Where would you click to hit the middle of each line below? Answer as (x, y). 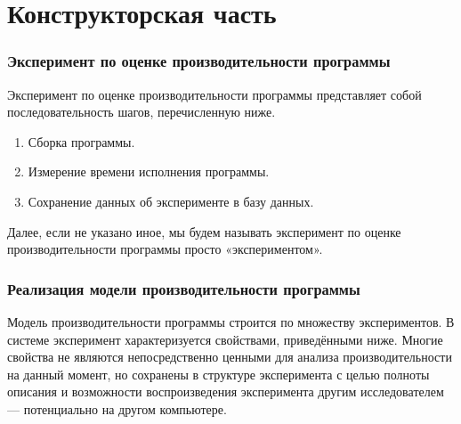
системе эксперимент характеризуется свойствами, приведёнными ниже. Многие (225, 339)
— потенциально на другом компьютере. (117, 408)
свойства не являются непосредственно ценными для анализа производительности (230, 357)
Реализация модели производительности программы (184, 288)
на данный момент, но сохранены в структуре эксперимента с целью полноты (218, 374)
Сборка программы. (81, 141)
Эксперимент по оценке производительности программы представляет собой (214, 94)
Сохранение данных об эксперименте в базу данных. (171, 201)
